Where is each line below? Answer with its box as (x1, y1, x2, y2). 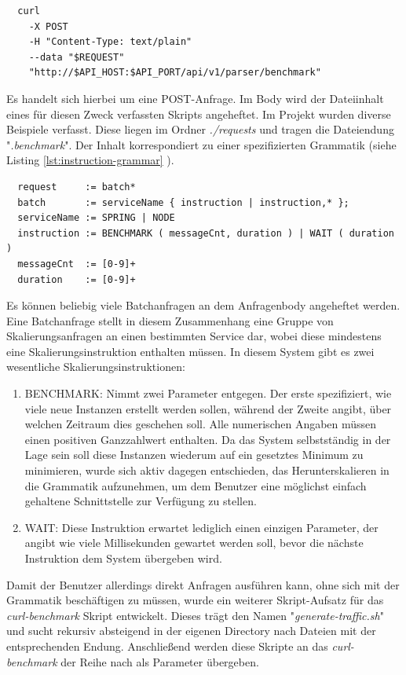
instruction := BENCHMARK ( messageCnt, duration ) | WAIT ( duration (17, 227, 394, 239)
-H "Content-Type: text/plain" (28, 36, 192, 48)
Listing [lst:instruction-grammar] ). (6, 152, 174, 168)
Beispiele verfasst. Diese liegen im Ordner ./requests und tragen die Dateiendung (6, 121, 394, 138)
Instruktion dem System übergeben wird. (24, 550, 222, 566)
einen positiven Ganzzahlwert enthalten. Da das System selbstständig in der (24, 431, 391, 447)
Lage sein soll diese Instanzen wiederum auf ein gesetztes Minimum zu (24, 446, 364, 463)
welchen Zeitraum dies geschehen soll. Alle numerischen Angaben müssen (24, 416, 377, 432)
